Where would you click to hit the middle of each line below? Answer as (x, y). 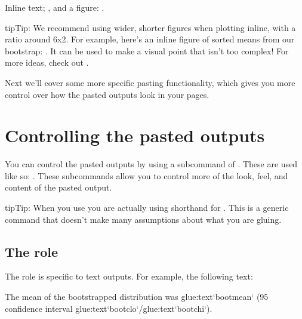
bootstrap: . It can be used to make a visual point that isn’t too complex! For (147, 50)
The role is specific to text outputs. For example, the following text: (129, 276)
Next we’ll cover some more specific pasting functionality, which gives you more (150, 82)
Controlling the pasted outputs (135, 135)
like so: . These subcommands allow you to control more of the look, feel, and (147, 175)
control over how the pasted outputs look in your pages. (107, 94)
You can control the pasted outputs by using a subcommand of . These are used (151, 164)
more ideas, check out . (47, 62)
